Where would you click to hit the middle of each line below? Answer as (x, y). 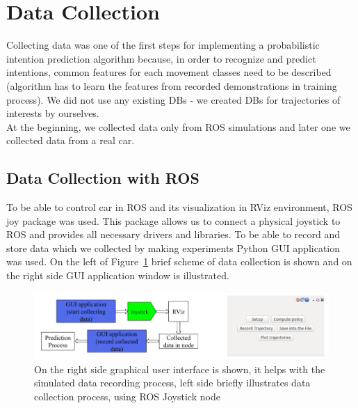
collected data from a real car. (71, 140)
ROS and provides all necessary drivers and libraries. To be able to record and (173, 234)
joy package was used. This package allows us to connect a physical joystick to (173, 220)
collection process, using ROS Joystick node (127, 396)
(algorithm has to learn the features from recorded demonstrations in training (172, 85)
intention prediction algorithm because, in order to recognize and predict (161, 58)
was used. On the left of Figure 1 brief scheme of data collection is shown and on (179, 261)
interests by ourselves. (53, 113)
